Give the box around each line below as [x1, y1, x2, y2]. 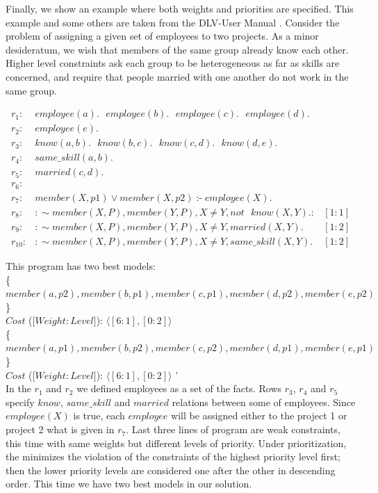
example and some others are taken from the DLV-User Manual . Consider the [6, 15, 340, 29]
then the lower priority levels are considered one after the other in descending [6, 462, 336, 477]
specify [6, 394, 35, 409]
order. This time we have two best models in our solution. [6, 476, 252, 491]
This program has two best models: [6, 258, 156, 273]
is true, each [73, 408, 125, 423]
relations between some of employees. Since [172, 394, 356, 409]
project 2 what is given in [6, 422, 115, 437]
